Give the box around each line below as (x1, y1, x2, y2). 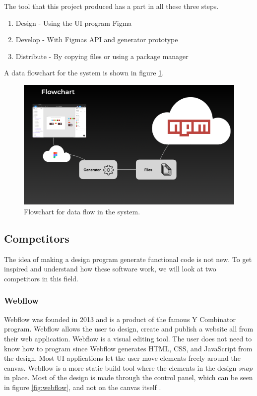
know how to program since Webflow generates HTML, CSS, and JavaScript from (4, 343, 253, 353)
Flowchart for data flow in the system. (24, 206, 140, 216)
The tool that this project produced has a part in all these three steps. (4, 1, 219, 11)
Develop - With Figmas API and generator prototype (15, 34, 178, 45)
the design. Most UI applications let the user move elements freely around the (4, 353, 241, 363)
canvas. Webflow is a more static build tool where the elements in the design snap (4, 362, 253, 373)
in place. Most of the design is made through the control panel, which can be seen (4, 372, 253, 383)
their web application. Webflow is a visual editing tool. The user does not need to (4, 333, 252, 343)
